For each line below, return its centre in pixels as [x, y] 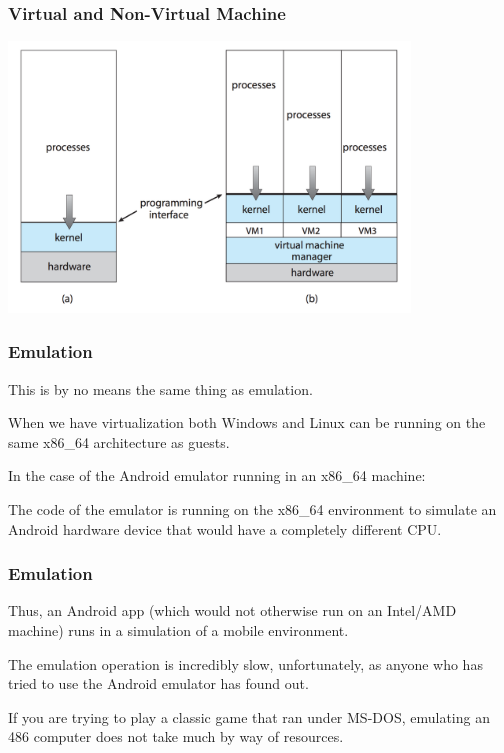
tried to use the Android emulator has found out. [158, 683]
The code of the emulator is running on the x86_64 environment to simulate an [252, 509]
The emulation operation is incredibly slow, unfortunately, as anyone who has [245, 663]
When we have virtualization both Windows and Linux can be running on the [247, 422]
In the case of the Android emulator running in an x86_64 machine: [217, 475]
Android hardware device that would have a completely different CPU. [225, 528]
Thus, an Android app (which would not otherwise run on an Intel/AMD [232, 610]
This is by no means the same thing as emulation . [160, 388]
